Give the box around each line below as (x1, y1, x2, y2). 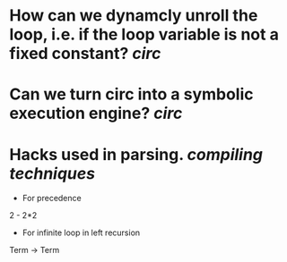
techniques (9, 163, 96, 183)
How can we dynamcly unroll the (9, 5, 258, 26)
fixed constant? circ (9, 44, 161, 63)
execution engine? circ (9, 104, 183, 123)
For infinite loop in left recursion (22, 227, 141, 238)
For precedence (22, 193, 83, 204)
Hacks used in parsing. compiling (9, 144, 263, 165)
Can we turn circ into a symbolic (9, 84, 254, 105)
